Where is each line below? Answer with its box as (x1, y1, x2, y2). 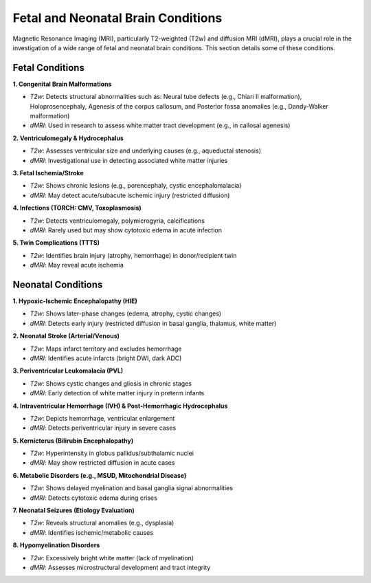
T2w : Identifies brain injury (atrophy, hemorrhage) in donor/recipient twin (30, 251, 237, 259)
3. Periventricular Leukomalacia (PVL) (12, 366, 124, 375)
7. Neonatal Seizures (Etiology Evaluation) (12, 506, 135, 515)
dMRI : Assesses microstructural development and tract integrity (30, 563, 211, 571)
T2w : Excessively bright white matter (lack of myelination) (30, 553, 194, 562)
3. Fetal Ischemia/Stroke (12, 168, 84, 177)
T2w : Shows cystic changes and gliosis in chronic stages (30, 379, 192, 388)
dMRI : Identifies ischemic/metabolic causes (30, 528, 154, 536)
